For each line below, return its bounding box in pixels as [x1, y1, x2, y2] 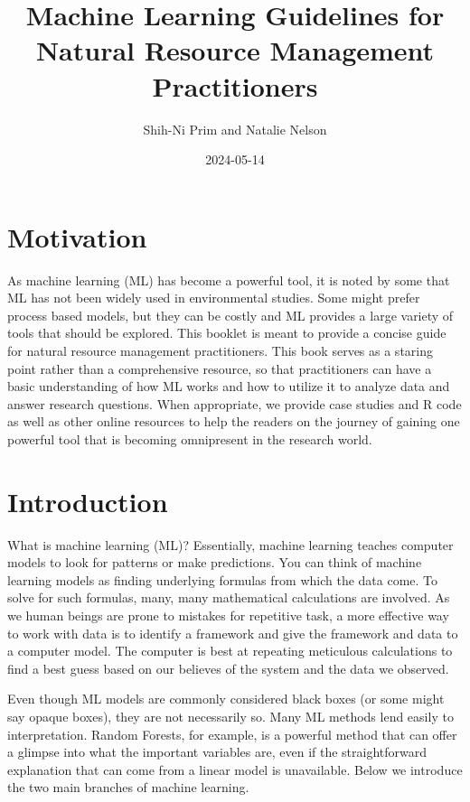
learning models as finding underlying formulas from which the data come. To [7, 570, 438, 589]
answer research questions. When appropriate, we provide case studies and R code [7, 394, 462, 413]
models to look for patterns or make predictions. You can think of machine [7, 553, 422, 572]
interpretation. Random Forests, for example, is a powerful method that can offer [7, 724, 457, 743]
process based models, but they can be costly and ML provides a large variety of [7, 305, 454, 324]
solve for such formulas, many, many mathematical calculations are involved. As [7, 588, 450, 607]
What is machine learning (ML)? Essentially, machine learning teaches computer [7, 535, 454, 554]
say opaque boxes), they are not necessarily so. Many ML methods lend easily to [7, 707, 454, 726]
